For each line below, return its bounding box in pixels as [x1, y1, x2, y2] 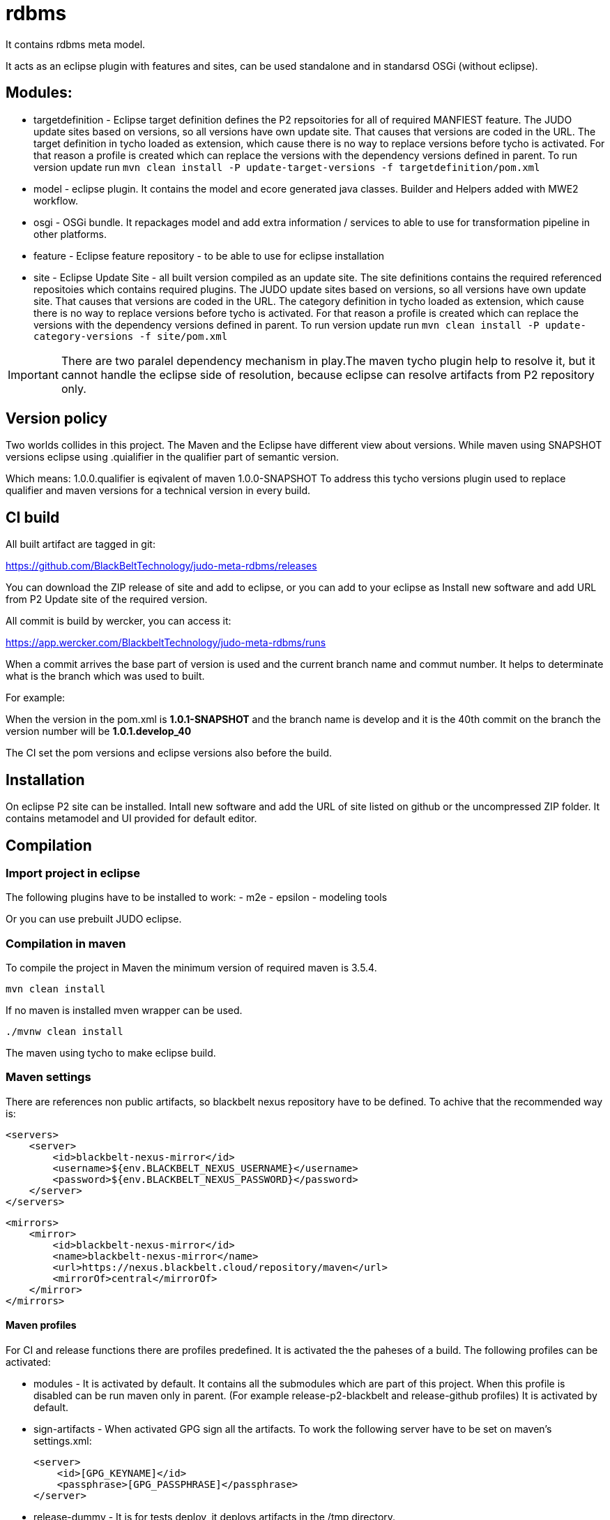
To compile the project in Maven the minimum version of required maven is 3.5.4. [6, 962, 377, 974]
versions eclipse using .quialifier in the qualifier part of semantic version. [6, 451, 339, 463]
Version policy [6, 410, 107, 428]
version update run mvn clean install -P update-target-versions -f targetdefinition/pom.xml [33, 161, 540, 173]
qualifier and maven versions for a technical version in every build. [6, 484, 310, 497]
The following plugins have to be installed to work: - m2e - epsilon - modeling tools [6, 891, 388, 904]
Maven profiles [6, 1319, 77, 1332]
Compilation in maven [6, 936, 126, 951]
